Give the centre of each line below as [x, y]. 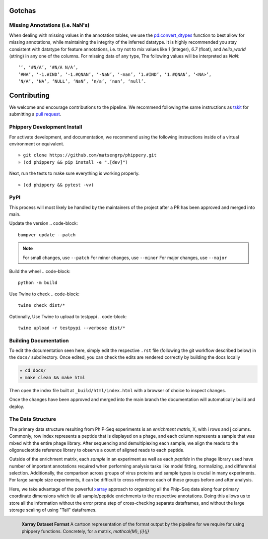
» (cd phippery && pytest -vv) [56, 185]
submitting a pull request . [35, 114]
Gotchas [23, 11]
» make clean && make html [52, 377]
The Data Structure [33, 419]
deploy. [17, 406]
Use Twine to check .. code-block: [44, 294]
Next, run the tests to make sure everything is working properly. [74, 173]
